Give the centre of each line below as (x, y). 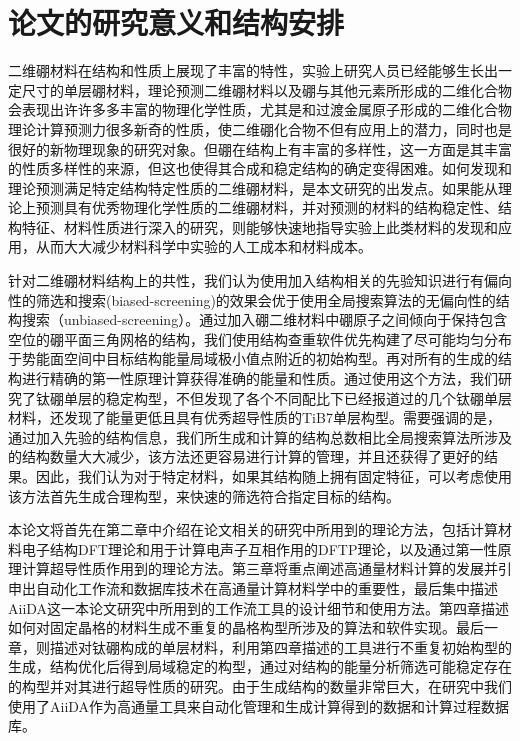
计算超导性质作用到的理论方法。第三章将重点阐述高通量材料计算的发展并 (259, 568)
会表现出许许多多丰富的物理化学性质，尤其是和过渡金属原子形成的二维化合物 (260, 109)
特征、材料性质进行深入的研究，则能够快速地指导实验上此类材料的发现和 (259, 226)
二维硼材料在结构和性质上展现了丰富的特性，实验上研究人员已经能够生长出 (253, 70)
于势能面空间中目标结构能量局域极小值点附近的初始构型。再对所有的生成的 (253, 358)
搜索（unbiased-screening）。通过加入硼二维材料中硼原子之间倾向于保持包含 (264, 319)
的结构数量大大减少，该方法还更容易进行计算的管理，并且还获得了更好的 (246, 456)
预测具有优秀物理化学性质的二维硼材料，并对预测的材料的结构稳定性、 (266, 207)
